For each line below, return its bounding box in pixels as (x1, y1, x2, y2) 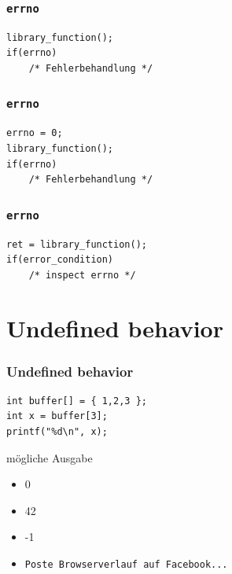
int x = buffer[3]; (6, 410, 108, 422)
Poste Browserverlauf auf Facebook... (24, 559, 228, 571)
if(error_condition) (6, 254, 114, 266)
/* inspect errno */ (28, 269, 136, 281)
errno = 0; (6, 127, 63, 139)
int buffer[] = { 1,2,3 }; (6, 395, 147, 407)
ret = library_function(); (6, 238, 147, 250)
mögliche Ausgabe (6, 449, 93, 465)
